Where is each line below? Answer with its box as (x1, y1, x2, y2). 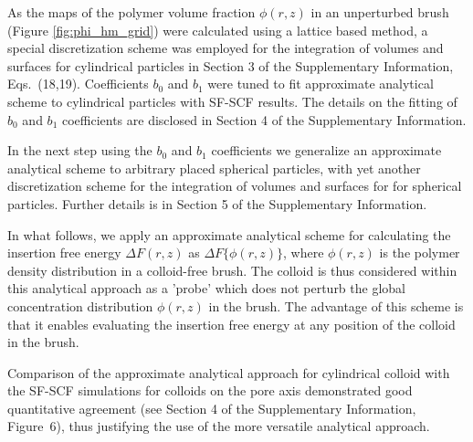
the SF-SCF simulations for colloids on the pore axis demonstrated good (7, 381, 413, 400)
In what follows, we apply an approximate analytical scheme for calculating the (7, 225, 451, 244)
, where (282, 243, 324, 262)
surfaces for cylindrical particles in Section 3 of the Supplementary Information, (7, 56, 454, 75)
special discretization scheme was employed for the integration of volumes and (7, 38, 444, 58)
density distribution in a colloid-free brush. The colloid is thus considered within (7, 260, 457, 279)
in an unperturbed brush (310, 3, 449, 21)
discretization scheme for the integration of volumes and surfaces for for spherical (7, 176, 462, 195)
